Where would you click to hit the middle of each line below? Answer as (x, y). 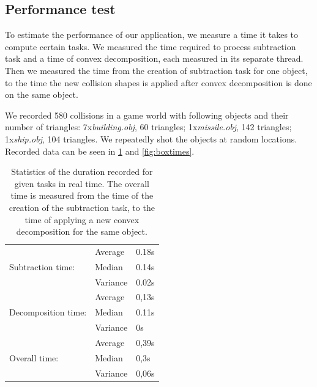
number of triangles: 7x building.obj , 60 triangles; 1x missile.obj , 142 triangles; (148, 127)
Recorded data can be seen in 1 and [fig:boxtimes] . (100, 151)
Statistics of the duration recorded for (82, 171)
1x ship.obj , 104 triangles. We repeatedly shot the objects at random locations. (151, 138)
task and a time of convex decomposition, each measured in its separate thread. (154, 58)
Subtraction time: (42, 266)
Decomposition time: (48, 312)
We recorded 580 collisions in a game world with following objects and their (147, 115)
